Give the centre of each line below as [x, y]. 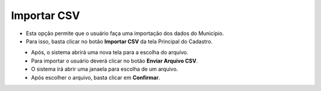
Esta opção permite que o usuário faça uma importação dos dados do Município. [125, 33]
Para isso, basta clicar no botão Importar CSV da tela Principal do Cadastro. [119, 41]
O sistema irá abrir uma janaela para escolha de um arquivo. [105, 69]
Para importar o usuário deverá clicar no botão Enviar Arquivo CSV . [115, 61]
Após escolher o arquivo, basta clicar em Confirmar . [96, 77]
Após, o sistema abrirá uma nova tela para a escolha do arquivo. [110, 52]
